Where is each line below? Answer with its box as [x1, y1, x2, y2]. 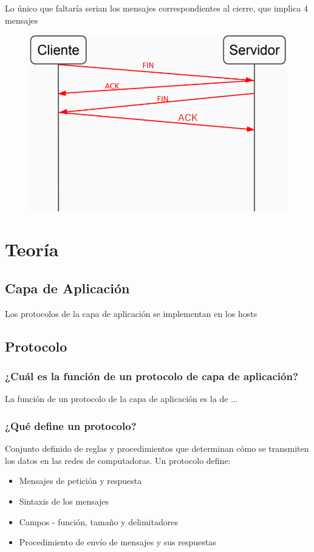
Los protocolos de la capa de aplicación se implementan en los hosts [5, 307, 258, 319]
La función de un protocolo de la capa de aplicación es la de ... [5, 392, 238, 405]
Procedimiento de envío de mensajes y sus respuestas [19, 536, 216, 548]
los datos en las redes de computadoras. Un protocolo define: [5, 454, 231, 466]
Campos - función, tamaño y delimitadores [19, 515, 178, 528]
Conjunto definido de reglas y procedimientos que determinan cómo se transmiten [5, 442, 309, 455]
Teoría [5, 237, 59, 262]
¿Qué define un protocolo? [5, 418, 137, 433]
